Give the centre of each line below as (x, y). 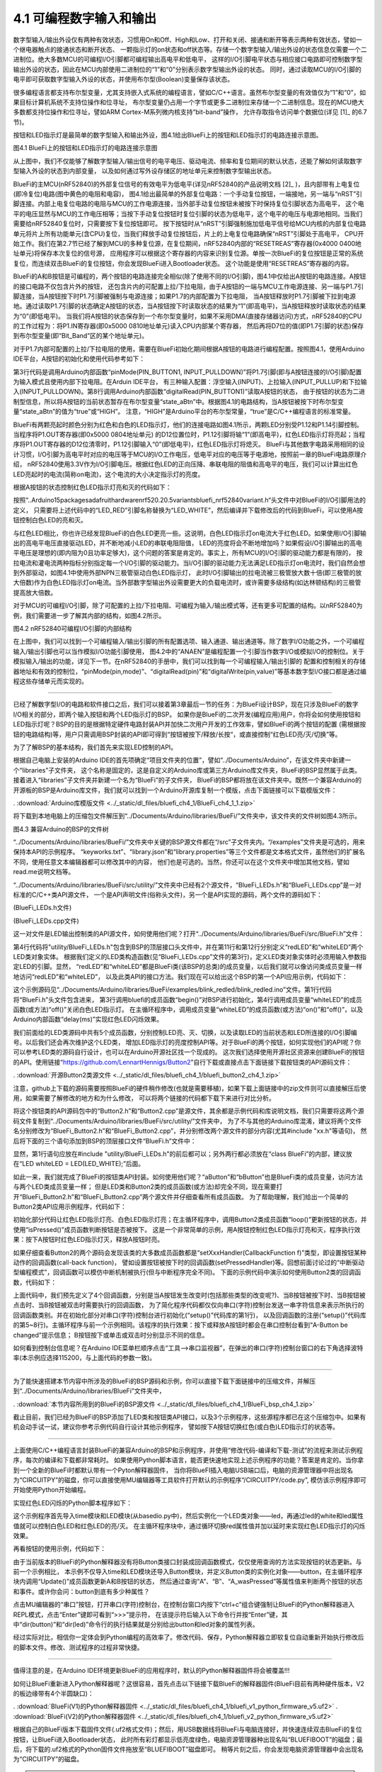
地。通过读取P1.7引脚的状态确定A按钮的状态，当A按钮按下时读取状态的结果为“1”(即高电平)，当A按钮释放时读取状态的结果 (190, 306)
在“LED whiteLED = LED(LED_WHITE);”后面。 (79, 1164)
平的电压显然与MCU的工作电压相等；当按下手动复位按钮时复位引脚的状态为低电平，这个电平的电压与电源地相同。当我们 (188, 213)
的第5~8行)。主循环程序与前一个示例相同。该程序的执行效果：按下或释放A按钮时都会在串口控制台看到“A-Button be (180, 1325)
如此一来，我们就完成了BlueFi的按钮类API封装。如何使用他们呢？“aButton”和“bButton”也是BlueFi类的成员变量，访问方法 (188, 1177)
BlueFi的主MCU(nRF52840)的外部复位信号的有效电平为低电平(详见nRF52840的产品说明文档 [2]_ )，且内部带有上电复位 (186, 184)
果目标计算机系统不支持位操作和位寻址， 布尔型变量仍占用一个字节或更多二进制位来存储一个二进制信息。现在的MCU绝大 (189, 102)
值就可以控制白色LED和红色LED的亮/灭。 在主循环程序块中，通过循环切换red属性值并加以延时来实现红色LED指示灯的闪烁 (189, 1526)
